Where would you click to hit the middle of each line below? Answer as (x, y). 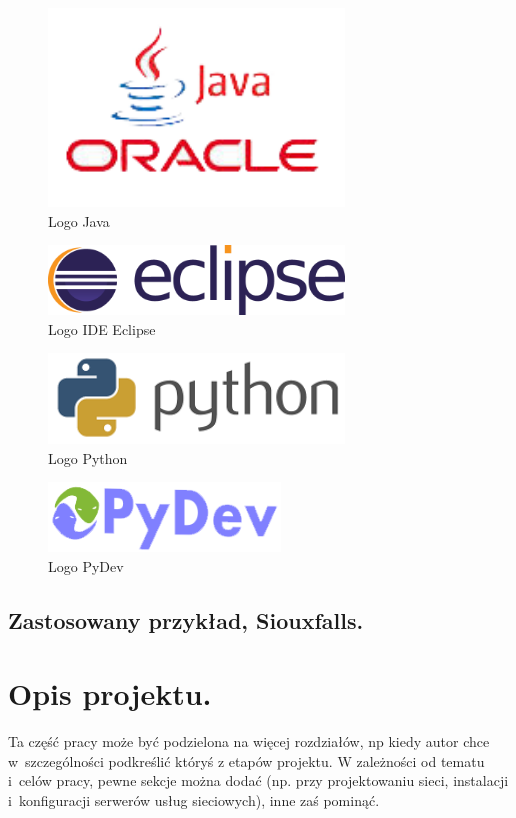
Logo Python (88, 457)
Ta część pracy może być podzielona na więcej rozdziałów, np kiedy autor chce (249, 741)
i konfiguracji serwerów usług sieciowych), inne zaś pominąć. (194, 799)
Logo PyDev (86, 565)
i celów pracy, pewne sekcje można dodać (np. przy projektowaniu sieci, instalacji (258, 780)
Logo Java (79, 220)
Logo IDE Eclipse (102, 328)
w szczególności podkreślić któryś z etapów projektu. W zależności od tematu (246, 760)
